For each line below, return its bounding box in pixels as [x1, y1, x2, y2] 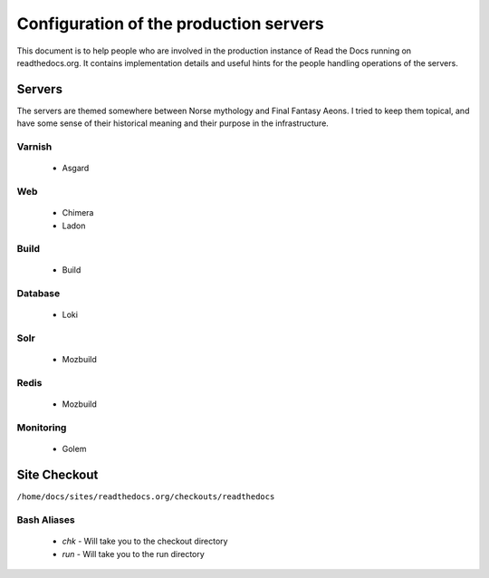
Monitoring [16, 421, 67, 434]
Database [16, 287, 61, 300]
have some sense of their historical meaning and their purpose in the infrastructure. [16, 118, 330, 129]
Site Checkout [16, 467, 99, 483]
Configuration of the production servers [16, 14, 325, 34]
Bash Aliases [16, 513, 76, 525]
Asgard [62, 163, 90, 174]
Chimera [62, 207, 94, 218]
